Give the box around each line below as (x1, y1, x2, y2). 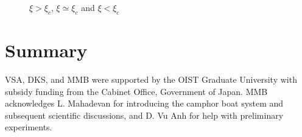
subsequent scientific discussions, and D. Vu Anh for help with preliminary (5, 108, 284, 121)
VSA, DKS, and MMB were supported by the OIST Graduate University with (5, 72, 297, 85)
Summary (5, 37, 88, 62)
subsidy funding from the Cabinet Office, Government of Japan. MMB (5, 85, 268, 97)
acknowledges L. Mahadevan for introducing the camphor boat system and (5, 97, 284, 110)
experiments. (5, 121, 52, 133)
